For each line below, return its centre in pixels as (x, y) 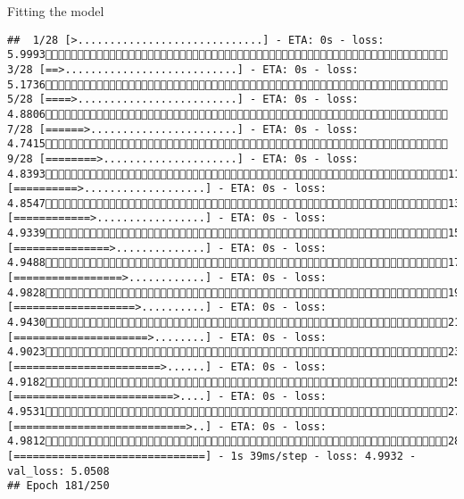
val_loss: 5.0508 (58, 471)
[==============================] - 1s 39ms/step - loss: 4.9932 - (212, 456)
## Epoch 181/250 (58, 486)
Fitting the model (56, 11)
